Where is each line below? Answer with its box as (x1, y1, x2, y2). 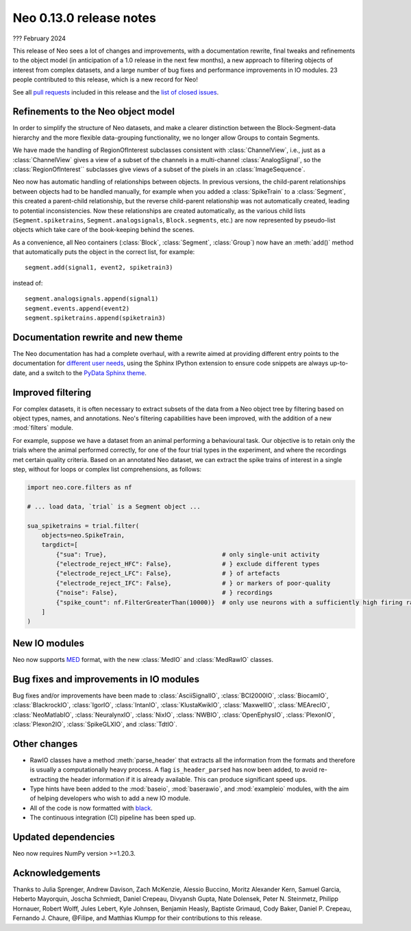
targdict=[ (41, 541, 78, 549)
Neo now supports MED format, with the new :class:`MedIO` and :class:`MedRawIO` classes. (12, 655, 274, 663)
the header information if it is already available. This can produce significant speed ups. (60, 775, 308, 783)
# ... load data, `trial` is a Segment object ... (27, 502, 201, 510)
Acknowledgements (12, 867, 101, 879)
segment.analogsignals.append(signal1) (25, 295, 159, 303)
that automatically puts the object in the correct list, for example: (12, 248, 195, 256)
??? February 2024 (12, 34, 66, 42)
